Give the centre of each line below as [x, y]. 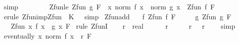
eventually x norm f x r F [48, 35]
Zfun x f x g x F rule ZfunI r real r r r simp [123, 26]
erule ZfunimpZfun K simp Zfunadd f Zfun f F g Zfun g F [118, 16]
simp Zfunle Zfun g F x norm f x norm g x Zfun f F [109, 6]
